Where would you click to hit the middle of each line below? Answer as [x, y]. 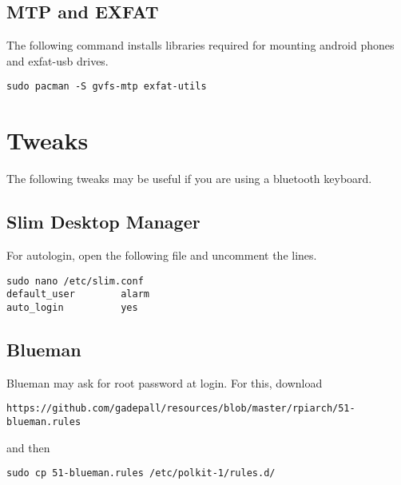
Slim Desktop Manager [103, 222]
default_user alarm [78, 294]
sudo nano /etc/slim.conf [75, 281]
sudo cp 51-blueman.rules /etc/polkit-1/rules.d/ [141, 473]
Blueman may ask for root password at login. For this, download [165, 382]
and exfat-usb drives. [58, 60]
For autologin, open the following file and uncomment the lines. [162, 254]
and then [28, 447]
